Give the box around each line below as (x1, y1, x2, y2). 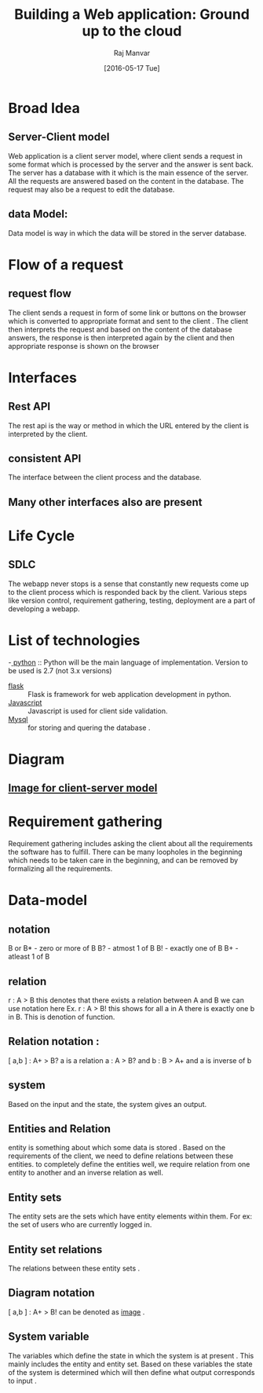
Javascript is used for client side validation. (27, 706, 168, 716)
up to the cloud (82, 22, 182, 40)
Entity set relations (8, 1243, 103, 1256)
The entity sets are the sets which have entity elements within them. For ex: (8, 1212, 253, 1221)
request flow (8, 287, 72, 300)
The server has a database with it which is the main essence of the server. (8, 167, 249, 178)
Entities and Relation (8, 1122, 111, 1136)
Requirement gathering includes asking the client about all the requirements (8, 839, 254, 849)
